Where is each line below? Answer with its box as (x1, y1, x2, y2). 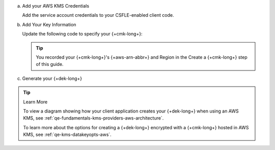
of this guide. (36, 61, 64, 67)
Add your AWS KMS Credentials (22, 3, 89, 9)
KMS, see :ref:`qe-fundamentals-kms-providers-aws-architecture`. (23, 115, 164, 121)
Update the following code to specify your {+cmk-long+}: (22, 31, 143, 37)
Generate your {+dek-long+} (22, 75, 82, 81)
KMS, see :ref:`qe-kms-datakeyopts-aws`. (23, 132, 112, 138)
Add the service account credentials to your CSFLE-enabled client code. (22, 12, 174, 18)
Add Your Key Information (22, 21, 76, 27)
